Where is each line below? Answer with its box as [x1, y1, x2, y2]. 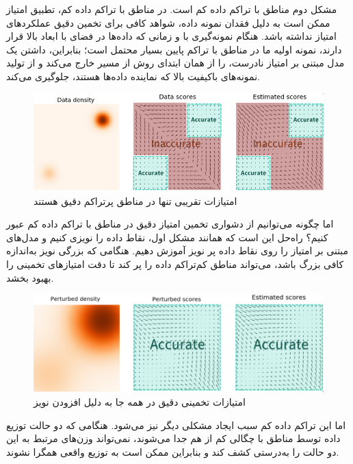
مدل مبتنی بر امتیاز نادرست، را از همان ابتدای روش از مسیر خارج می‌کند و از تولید [6, 56, 345, 70]
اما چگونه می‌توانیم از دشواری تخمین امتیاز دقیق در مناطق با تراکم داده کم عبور [6, 217, 334, 231]
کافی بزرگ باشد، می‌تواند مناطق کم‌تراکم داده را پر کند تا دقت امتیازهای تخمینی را [6, 257, 344, 271]
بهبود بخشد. [6, 270, 54, 284]
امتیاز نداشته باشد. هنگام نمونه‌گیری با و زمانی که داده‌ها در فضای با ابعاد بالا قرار [6, 29, 337, 43]
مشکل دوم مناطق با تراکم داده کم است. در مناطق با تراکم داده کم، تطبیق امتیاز [6, 2, 337, 16]
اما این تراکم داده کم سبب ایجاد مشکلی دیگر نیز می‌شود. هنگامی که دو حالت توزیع [6, 417, 346, 432]
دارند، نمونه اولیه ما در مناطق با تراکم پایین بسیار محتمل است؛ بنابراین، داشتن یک [6, 42, 342, 56]
